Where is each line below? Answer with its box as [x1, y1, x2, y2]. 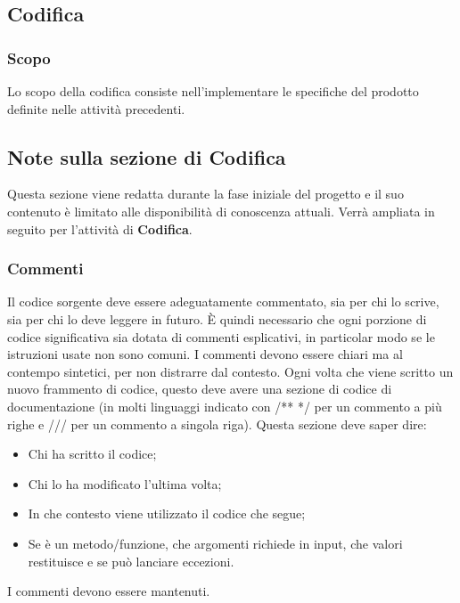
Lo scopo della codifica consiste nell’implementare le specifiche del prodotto [7, 82, 419, 100]
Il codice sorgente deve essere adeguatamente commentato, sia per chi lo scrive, [7, 292, 439, 311]
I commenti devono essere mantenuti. [7, 582, 210, 600]
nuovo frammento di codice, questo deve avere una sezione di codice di [7, 379, 392, 398]
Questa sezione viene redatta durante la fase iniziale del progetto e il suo [7, 184, 404, 203]
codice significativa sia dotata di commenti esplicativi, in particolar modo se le [7, 327, 435, 346]
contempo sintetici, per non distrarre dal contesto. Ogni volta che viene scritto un [7, 362, 454, 380]
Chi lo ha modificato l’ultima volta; [28, 474, 222, 493]
